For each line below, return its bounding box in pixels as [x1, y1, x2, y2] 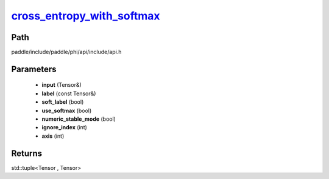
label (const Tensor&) [41, 90, 96, 97]
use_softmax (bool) [41, 107, 92, 114]
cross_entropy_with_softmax [11, 9, 161, 22]
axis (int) [41, 132, 65, 140]
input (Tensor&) [41, 81, 82, 89]
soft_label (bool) [41, 98, 84, 106]
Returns [11, 148, 43, 158]
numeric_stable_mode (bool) [41, 115, 116, 123]
